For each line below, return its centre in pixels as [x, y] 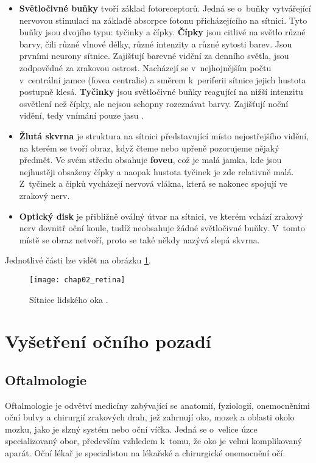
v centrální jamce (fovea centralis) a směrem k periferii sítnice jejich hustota [163, 79]
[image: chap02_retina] [77, 280]
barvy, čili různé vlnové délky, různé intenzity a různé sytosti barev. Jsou [156, 44]
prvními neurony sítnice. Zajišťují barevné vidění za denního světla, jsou [154, 56]
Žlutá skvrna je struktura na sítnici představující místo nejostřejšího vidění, [164, 135]
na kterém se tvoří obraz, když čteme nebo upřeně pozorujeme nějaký [149, 148]
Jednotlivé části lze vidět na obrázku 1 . [78, 260]
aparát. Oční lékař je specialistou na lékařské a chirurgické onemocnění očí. [145, 453]
